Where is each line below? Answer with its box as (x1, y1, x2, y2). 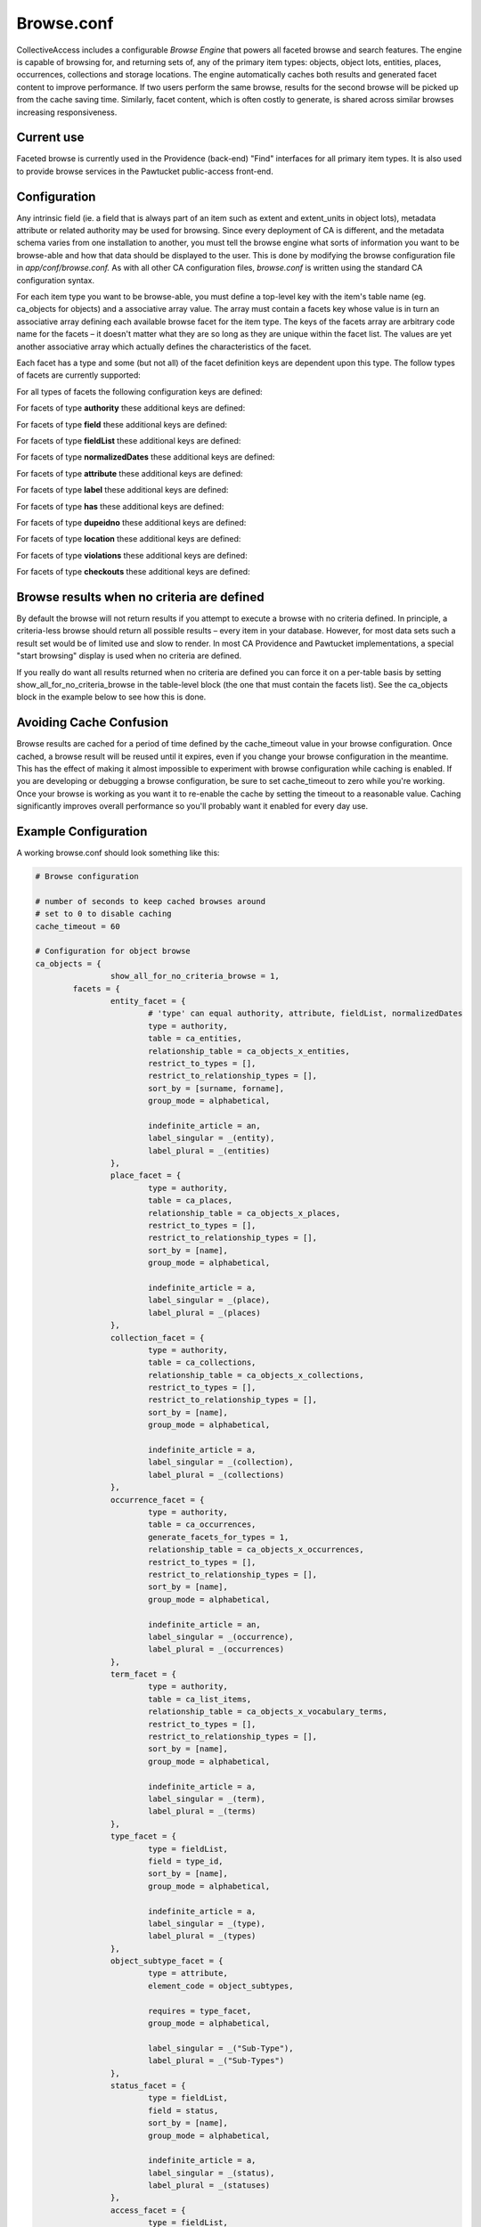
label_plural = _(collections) (147, 1470, 285, 1480)
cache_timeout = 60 (35, 921, 120, 931)
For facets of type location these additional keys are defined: (16, 534, 241, 544)
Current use (16, 130, 85, 145)
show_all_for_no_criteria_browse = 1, (110, 971, 280, 982)
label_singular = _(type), (147, 1918, 266, 1929)
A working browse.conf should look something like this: (16, 847, 220, 859)
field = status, (147, 2105, 219, 2116)
